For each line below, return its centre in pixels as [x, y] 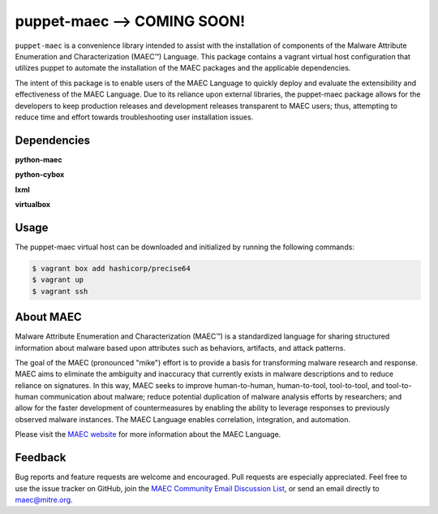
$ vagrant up [58, 280]
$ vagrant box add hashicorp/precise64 [111, 268]
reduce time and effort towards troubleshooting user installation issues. [134, 117]
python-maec [39, 159]
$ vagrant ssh [60, 291]
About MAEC [49, 317]
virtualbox [33, 204]
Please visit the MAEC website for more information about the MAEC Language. [148, 434]
